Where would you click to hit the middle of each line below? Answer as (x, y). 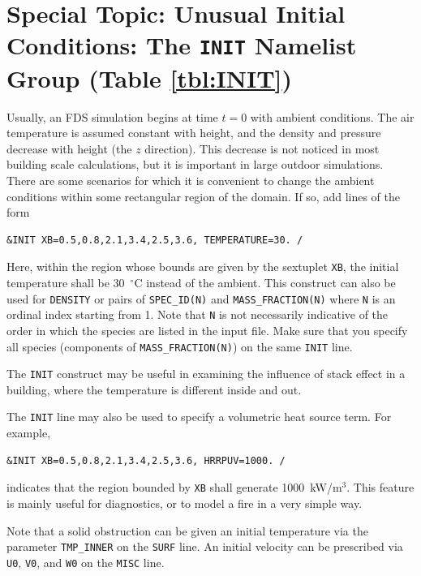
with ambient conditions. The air (332, 116)
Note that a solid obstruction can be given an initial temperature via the (187, 530)
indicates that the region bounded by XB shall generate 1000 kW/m (174, 487)
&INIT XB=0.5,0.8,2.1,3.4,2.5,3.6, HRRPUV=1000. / (146, 460)
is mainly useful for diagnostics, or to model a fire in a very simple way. (185, 503)
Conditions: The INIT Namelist (182, 45)
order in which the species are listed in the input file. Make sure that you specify (207, 330)
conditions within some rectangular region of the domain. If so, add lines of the (204, 196)
